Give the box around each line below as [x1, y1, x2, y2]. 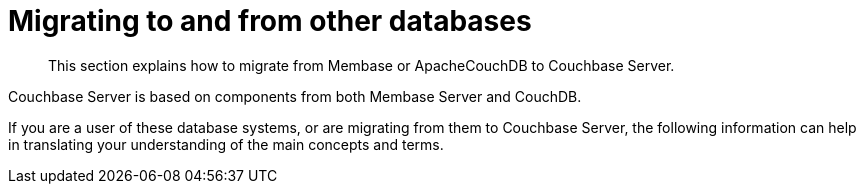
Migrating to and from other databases [8, 4, 532, 38]
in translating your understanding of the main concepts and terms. [8, 135, 444, 153]
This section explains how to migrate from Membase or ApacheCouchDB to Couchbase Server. [48, 56, 675, 74]
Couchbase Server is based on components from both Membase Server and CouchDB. [8, 87, 582, 105]
